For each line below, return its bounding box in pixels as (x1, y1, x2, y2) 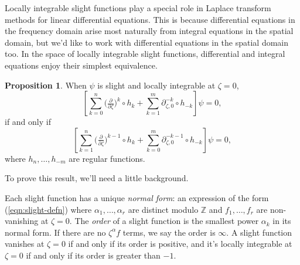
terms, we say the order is (122, 226, 216, 238)
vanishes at (5, 237, 45, 250)
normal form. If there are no (5, 226, 106, 238)
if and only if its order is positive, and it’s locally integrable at (68, 237, 292, 250)
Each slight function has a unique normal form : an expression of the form (5, 191, 269, 203)
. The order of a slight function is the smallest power (69, 215, 259, 227)
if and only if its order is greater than (26, 249, 161, 261)
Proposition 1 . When (5, 79, 87, 91)
